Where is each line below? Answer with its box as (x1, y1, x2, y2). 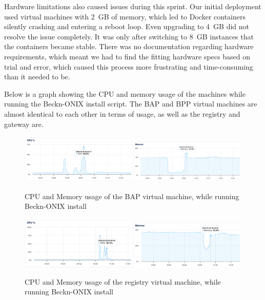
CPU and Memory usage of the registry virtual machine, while (25, 276, 221, 287)
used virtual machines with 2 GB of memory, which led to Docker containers (4, 11, 246, 22)
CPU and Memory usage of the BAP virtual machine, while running (25, 190, 239, 201)
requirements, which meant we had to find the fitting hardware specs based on (4, 51, 250, 61)
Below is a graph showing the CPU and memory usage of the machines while (4, 88, 246, 99)
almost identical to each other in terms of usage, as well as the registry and (4, 108, 240, 119)
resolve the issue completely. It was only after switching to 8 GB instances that (4, 31, 254, 41)
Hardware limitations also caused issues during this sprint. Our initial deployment (4, 1, 261, 11)
